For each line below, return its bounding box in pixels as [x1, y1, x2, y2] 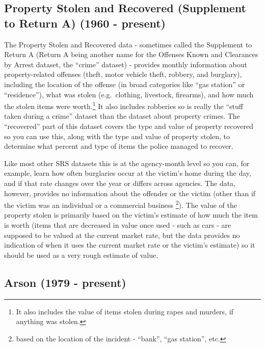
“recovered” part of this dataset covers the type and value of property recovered [4, 121, 253, 131]
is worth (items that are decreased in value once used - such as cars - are [4, 220, 231, 230]
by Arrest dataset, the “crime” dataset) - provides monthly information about [4, 59, 247, 69]
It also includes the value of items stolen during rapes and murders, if [16, 306, 233, 316]
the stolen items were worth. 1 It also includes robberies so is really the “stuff [4, 99, 243, 111]
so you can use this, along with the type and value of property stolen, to [4, 130, 230, 141]
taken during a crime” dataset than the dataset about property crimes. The [4, 111, 240, 121]
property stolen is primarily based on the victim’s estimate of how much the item [4, 209, 258, 220]
